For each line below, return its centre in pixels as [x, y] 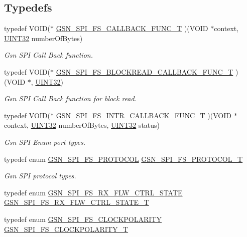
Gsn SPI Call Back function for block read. [70, 98]
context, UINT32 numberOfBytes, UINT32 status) [82, 125]
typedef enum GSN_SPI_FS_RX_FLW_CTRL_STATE [93, 192]
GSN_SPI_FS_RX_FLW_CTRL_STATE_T [77, 202]
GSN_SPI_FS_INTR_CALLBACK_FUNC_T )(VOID [144, 115]
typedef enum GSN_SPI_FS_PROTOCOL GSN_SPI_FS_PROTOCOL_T [124, 159]
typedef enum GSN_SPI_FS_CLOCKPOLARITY [83, 219]
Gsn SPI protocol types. [40, 176]
